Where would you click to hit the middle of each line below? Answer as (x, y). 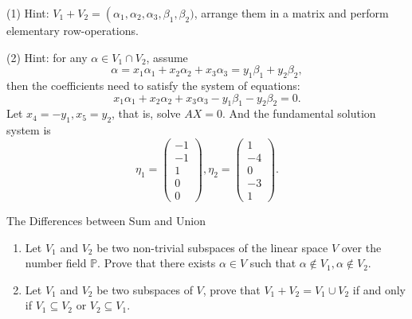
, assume (167, 57)
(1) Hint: (28, 13)
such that (273, 263)
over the (361, 247)
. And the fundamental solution (299, 113)
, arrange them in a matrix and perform (291, 13)
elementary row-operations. (73, 30)
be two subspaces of (145, 289)
